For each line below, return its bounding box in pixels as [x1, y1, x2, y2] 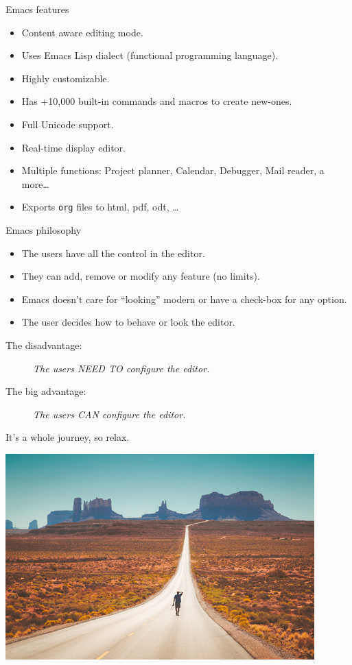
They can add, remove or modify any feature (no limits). [21, 269, 260, 283]
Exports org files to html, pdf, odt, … [21, 199, 179, 214]
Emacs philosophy [5, 223, 82, 237]
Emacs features [5, 2, 69, 16]
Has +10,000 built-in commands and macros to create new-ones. [21, 94, 292, 108]
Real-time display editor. [21, 140, 126, 154]
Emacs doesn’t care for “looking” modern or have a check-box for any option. [21, 291, 347, 306]
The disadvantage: [5, 337, 82, 352]
